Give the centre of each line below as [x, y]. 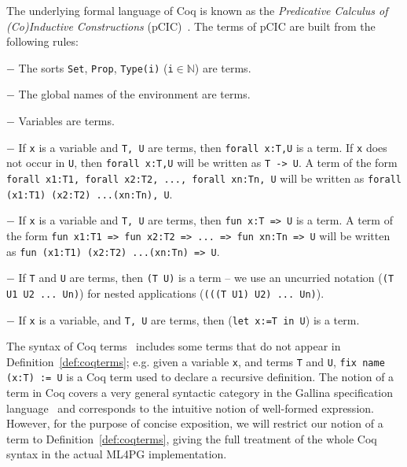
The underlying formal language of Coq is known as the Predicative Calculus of [197, 10]
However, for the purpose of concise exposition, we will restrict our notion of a [195, 423]
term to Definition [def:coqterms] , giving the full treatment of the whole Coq [192, 438]
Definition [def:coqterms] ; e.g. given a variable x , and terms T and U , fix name [196, 361]
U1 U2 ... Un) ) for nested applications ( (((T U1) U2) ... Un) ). [165, 293]
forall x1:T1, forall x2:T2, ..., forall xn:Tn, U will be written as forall [204, 178]
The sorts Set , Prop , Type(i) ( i [96, 67]
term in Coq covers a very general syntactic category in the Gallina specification [200, 393]
